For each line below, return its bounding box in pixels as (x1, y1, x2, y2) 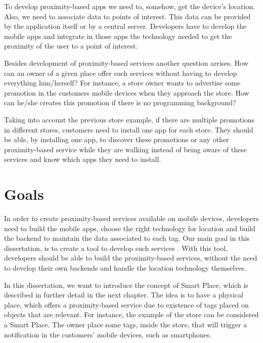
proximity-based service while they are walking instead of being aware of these (4, 144, 247, 154)
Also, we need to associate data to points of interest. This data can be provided (4, 11, 251, 21)
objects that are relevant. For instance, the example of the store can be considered (4, 309, 259, 320)
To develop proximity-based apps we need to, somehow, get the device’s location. (4, 1, 255, 11)
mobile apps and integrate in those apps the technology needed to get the (4, 30, 232, 41)
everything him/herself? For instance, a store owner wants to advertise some (4, 77, 241, 88)
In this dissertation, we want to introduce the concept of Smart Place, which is (4, 279, 248, 290)
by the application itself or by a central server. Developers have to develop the (4, 21, 247, 31)
